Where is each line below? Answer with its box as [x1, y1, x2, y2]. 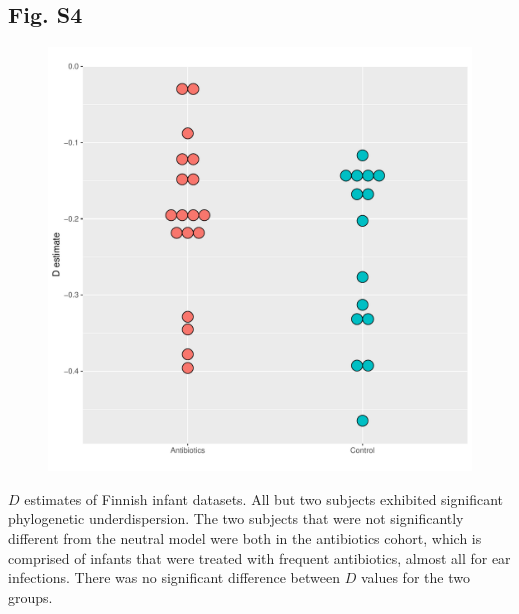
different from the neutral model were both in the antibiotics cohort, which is [8, 527, 482, 548]
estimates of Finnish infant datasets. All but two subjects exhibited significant [24, 488, 504, 509]
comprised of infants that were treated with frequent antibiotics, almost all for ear [8, 547, 511, 568]
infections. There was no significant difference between [8, 567, 340, 588]
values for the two [360, 567, 470, 588]
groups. [8, 586, 53, 607]
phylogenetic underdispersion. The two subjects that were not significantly [8, 508, 464, 529]
